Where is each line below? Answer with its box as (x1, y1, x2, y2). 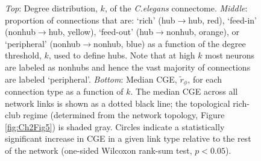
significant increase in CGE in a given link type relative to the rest (5, 132, 251, 145)
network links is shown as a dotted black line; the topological (5, 96, 230, 109)
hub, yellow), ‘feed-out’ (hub (48, 25, 154, 38)
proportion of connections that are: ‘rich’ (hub (5, 13, 175, 26)
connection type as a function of (5, 85, 124, 98)
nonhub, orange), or (166, 25, 239, 38)
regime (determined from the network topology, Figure (23, 109, 225, 121)
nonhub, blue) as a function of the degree (93, 37, 246, 49)
